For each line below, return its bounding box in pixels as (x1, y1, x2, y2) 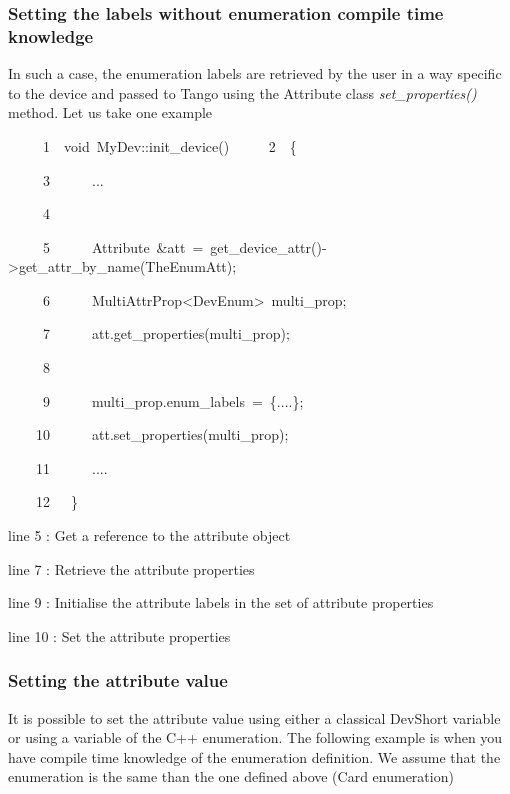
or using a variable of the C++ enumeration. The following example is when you (8, 727, 503, 748)
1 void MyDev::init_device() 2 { (42, 135, 297, 156)
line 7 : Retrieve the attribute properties (8, 558, 255, 579)
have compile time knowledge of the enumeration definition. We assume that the (8, 746, 501, 767)
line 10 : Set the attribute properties (8, 625, 231, 646)
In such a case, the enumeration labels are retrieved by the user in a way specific (8, 63, 502, 84)
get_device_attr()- (210, 236, 327, 257)
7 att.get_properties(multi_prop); (42, 323, 290, 344)
